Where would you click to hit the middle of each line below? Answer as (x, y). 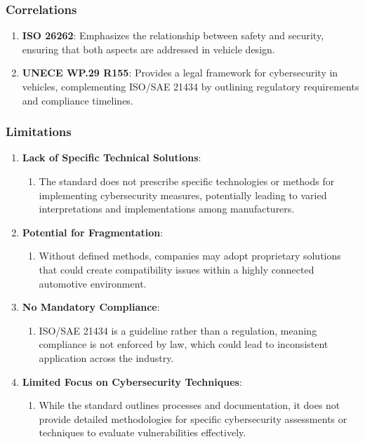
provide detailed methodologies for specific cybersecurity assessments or (193, 418)
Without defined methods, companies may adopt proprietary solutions (190, 256)
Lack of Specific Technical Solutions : (112, 157)
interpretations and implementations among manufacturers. (167, 209)
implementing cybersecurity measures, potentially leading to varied (183, 195)
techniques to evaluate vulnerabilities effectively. (142, 432)
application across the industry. (106, 357)
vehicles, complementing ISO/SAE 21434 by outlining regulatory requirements (191, 86)
